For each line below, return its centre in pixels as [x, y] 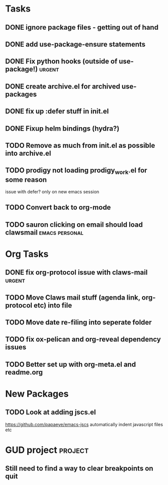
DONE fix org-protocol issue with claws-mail [76, 273]
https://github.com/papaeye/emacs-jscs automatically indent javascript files [84, 424]
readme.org [24, 372]
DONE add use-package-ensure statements [75, 44]
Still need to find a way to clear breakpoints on [79, 469]
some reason [26, 180]
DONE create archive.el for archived [63, 86]
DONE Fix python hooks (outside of [61, 62]
